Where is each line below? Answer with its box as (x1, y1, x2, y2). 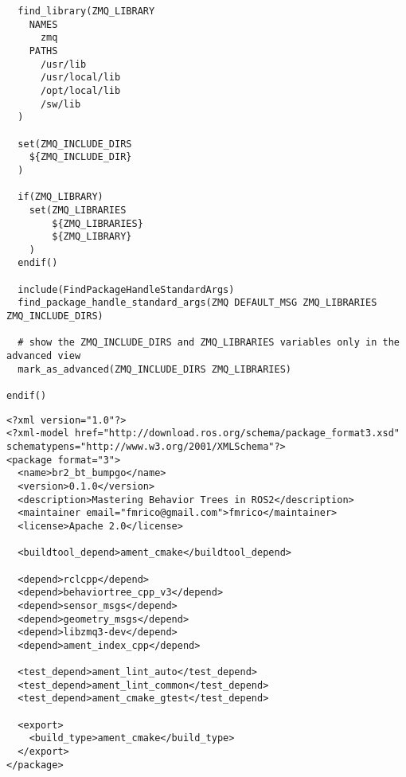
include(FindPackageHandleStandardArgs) (18, 283, 235, 295)
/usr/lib (40, 58, 87, 70)
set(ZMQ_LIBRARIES (29, 204, 127, 216)
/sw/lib (40, 98, 81, 110)
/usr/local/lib (40, 72, 121, 84)
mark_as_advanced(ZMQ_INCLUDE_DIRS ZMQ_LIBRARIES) (18, 363, 291, 375)
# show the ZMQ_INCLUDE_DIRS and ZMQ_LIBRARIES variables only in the (18, 337, 400, 349)
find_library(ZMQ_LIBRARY (18, 6, 155, 17)
